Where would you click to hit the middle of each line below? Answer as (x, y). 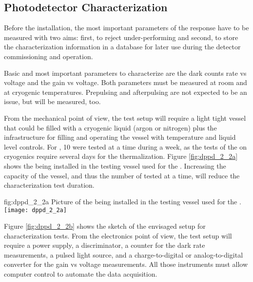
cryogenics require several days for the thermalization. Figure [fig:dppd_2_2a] (121, 156)
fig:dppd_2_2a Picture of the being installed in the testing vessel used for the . (123, 201)
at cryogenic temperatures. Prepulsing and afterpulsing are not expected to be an (126, 92)
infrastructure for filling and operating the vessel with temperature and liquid (120, 137)
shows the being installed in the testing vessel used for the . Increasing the (115, 165)
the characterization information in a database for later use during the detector (122, 47)
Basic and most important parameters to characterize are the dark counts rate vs (125, 73)
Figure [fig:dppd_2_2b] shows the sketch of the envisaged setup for (105, 226)
